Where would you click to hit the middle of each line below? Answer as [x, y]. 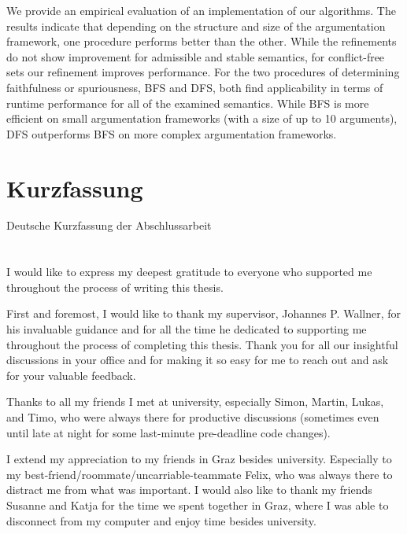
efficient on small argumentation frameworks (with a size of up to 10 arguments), [202, 118]
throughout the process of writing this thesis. [115, 287]
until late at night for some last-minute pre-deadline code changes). [168, 432]
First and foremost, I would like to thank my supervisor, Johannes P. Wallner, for [203, 313]
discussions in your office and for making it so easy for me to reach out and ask [198, 360]
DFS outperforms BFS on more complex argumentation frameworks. [172, 133]
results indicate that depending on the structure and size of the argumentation [196, 26]
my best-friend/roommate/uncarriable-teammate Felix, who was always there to [200, 474]
